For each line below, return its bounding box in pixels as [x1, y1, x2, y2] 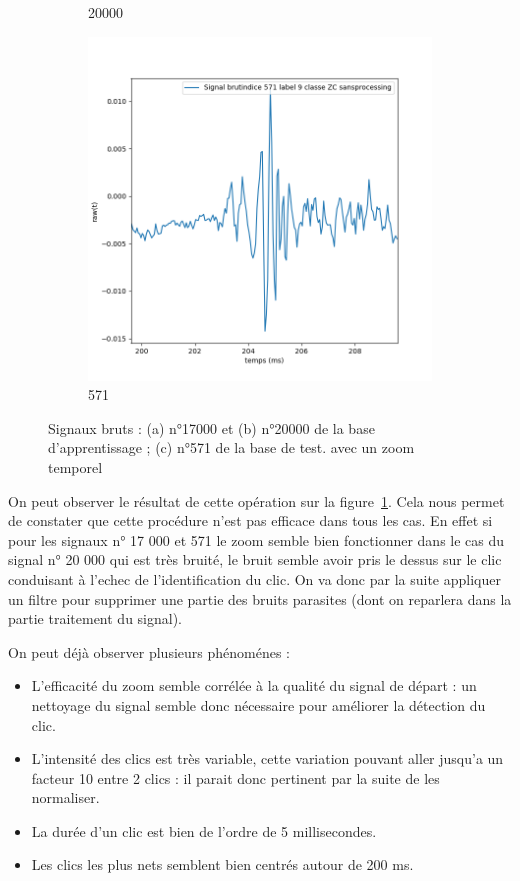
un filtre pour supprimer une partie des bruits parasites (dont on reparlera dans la [8, 588, 512, 609]
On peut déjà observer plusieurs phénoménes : [8, 641, 290, 662]
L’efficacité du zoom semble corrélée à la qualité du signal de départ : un [31, 675, 477, 696]
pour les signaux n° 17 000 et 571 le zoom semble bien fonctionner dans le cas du [8, 529, 505, 550]
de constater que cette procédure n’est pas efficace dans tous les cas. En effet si [8, 510, 493, 531]
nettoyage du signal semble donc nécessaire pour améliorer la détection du [31, 694, 486, 715]
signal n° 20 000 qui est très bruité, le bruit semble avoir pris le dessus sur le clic [8, 549, 502, 570]
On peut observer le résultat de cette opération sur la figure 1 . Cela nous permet [8, 490, 505, 511]
